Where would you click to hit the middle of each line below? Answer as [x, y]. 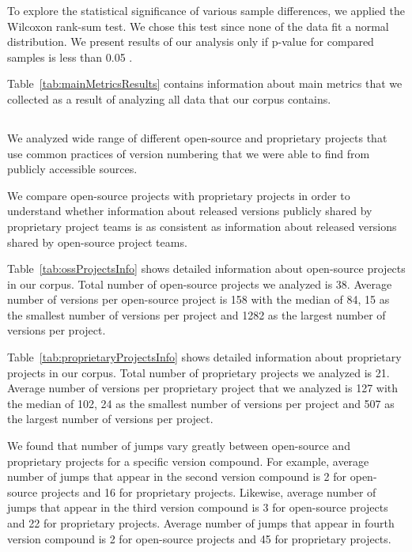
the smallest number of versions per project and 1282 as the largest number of [197, 314]
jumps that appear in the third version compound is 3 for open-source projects [198, 507]
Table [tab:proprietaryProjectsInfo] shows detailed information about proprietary [204, 357]
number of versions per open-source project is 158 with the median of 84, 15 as [198, 299]
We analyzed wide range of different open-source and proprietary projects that [197, 137]
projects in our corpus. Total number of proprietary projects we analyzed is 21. [198, 372]
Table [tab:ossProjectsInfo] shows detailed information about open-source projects [206, 268]
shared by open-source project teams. [97, 242]
